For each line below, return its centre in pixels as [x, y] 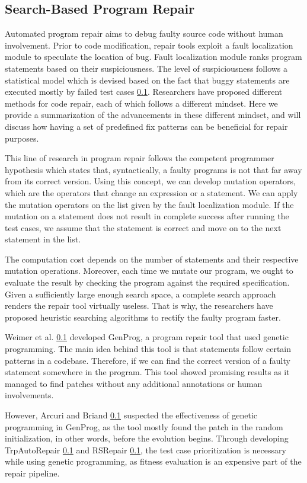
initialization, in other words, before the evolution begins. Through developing [147, 438]
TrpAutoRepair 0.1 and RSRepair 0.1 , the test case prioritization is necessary [145, 450]
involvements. [29, 395]
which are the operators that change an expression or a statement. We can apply [151, 192]
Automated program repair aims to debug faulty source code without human [144, 33]
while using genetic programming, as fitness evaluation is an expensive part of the [153, 461]
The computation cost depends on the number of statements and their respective [152, 259]
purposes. [22, 138]
